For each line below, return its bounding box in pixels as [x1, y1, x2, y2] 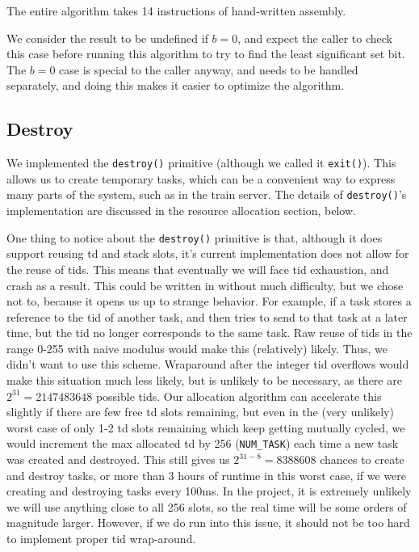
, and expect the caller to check [237, 29, 392, 46]
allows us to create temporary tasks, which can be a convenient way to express [6, 170, 396, 187]
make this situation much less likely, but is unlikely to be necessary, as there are [6, 372, 402, 389]
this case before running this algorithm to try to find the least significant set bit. [6, 45, 405, 62]
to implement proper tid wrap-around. [6, 530, 196, 547]
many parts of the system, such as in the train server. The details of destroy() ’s [6, 186, 407, 203]
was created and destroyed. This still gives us [6, 451, 230, 468]
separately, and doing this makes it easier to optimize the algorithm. [6, 77, 345, 94]
